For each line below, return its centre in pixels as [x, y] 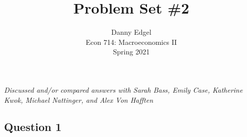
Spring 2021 [131, 52]
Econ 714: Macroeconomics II [131, 42]
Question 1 [33, 127]
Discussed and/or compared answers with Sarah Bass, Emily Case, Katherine [124, 89]
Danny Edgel [131, 32]
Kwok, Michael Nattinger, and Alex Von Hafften [79, 99]
